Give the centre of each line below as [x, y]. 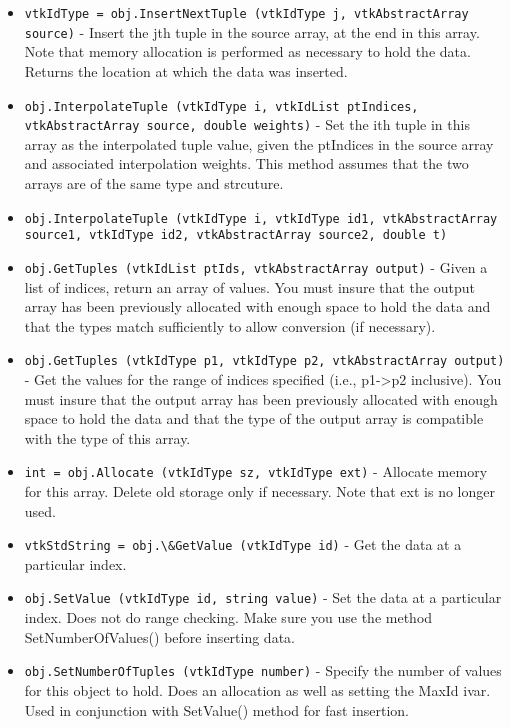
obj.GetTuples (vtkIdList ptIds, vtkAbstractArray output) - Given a [256, 266]
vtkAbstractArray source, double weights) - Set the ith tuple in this [247, 124]
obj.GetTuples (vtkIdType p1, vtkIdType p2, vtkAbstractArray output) [264, 361]
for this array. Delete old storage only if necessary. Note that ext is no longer [259, 491]
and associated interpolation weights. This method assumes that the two [246, 163]
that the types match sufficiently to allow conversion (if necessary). [230, 325]
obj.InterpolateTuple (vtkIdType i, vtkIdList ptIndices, [221, 106]
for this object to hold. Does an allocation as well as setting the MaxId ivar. [257, 689]
